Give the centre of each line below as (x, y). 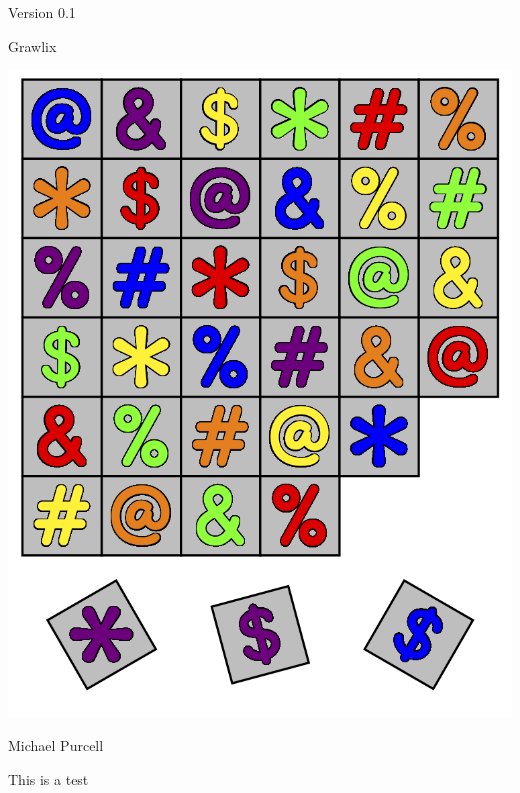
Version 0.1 (42, 12)
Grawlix (32, 45)
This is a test (48, 778)
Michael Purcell (56, 745)
